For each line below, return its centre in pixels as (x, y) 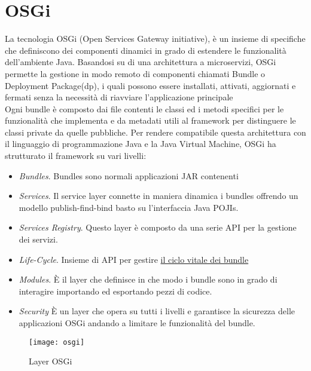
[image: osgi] (57, 342)
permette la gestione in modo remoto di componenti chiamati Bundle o (135, 73)
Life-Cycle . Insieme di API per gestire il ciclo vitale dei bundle (134, 259)
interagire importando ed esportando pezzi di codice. (115, 291)
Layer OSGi (51, 361)
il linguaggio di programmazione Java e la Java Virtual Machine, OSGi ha (141, 144)
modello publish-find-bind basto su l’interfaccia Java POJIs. (129, 207)
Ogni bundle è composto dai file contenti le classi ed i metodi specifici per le (144, 108)
